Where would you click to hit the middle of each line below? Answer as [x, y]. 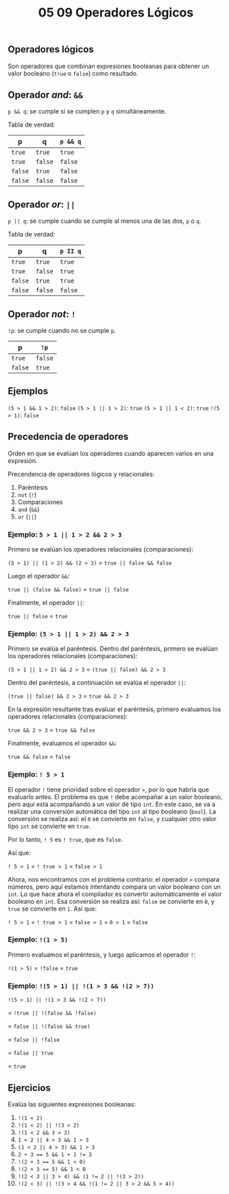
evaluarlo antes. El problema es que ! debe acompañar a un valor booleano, [115, 796]
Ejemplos [28, 391]
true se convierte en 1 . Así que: [52, 909]
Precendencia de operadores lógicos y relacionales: [81, 474]
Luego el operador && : [39, 576]
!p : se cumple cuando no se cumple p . [62, 331]
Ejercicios [29, 1088]
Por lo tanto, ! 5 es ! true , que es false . [65, 839]
